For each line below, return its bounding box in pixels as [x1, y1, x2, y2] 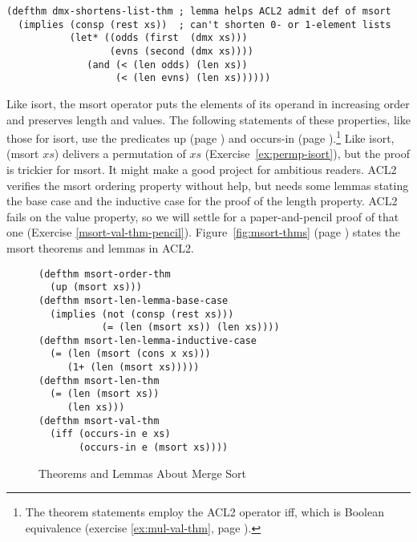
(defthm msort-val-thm [38, 415, 160, 427]
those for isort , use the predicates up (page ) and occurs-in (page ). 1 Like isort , [6, 127, 395, 146]
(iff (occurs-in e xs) [50, 428, 171, 440]
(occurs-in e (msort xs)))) [79, 442, 229, 454]
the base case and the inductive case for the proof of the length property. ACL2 [6, 192, 398, 209]
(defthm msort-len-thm [38, 374, 160, 386]
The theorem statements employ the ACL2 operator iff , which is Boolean [25, 504, 384, 520]
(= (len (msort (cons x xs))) [50, 348, 211, 360]
